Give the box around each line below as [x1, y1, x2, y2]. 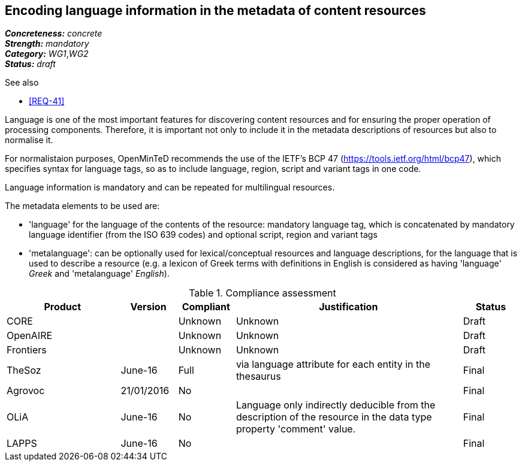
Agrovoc [7, 385, 45, 397]
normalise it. [5, 135, 53, 146]
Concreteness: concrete [5, 28, 102, 39]
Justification [319, 301, 378, 313]
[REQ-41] [29, 96, 65, 107]
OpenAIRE [7, 329, 53, 342]
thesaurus [236, 370, 281, 383]
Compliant [182, 301, 230, 313]
